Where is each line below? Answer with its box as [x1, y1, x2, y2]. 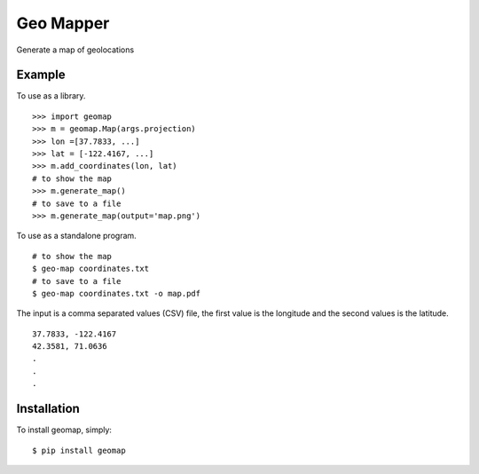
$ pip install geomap [32, 445, 126, 455]
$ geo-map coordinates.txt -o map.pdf [32, 288, 201, 298]
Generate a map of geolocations [16, 44, 135, 55]
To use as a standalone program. [16, 231, 137, 241]
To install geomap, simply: [16, 424, 113, 435]
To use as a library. [16, 91, 86, 101]
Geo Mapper [16, 13, 110, 33]
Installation [16, 401, 80, 416]
